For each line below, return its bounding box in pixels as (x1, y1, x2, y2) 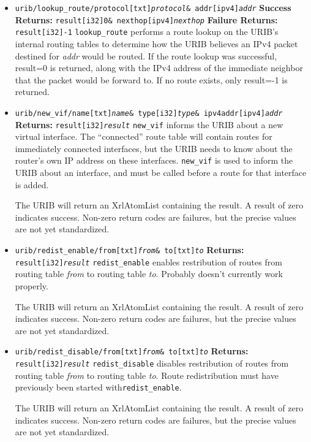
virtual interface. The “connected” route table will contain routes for (15, 130, 272, 143)
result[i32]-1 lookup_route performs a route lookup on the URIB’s (15, 25, 279, 38)
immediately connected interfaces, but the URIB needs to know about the (15, 142, 293, 154)
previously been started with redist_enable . (15, 381, 182, 394)
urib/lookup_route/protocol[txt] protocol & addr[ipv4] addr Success (15, 1, 291, 13)
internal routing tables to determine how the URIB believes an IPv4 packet (15, 37, 298, 50)
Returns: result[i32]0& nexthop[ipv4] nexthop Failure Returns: (15, 13, 278, 26)
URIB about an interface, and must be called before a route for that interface (15, 166, 307, 179)
